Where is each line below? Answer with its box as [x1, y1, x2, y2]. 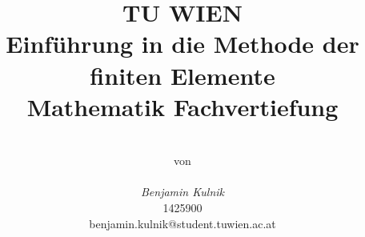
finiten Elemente [90, 58, 275, 91]
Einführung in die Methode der [6, 27, 359, 60]
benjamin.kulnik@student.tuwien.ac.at [89, 215, 276, 231]
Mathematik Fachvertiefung [26, 90, 339, 123]
